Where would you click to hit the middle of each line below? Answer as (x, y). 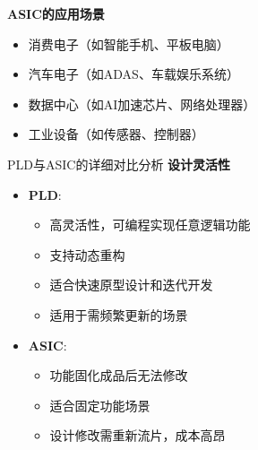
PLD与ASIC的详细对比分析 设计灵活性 (119, 164)
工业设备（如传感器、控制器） (116, 134)
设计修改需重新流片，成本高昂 (138, 435)
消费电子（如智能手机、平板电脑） (129, 43)
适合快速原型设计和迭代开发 (131, 285)
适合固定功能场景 (100, 405)
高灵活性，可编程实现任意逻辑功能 (150, 225)
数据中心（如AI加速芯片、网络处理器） (142, 104)
